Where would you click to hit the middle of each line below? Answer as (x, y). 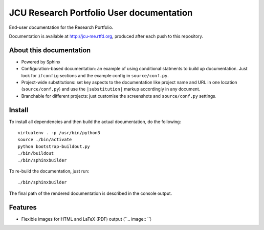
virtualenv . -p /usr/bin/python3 (59, 133)
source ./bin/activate (45, 140)
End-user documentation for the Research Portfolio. (61, 27)
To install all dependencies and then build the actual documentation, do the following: (95, 122)
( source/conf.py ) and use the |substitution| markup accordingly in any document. (111, 89)
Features (23, 207)
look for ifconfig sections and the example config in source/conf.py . (95, 75)
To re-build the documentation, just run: (49, 171)
